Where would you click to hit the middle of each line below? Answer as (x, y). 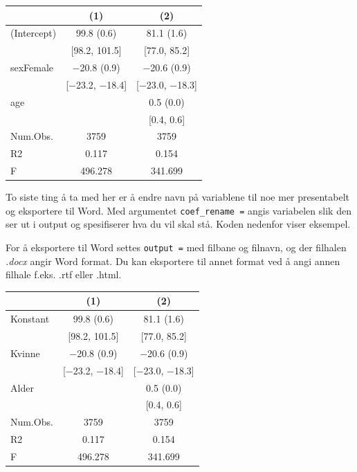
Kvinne (25, 353)
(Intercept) (34, 33)
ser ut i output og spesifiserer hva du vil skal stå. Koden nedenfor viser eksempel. (178, 224)
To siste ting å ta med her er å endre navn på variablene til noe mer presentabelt (178, 197)
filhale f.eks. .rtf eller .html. (64, 274)
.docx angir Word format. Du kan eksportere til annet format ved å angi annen (173, 261)
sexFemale (32, 67)
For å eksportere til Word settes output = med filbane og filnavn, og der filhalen (176, 247)
